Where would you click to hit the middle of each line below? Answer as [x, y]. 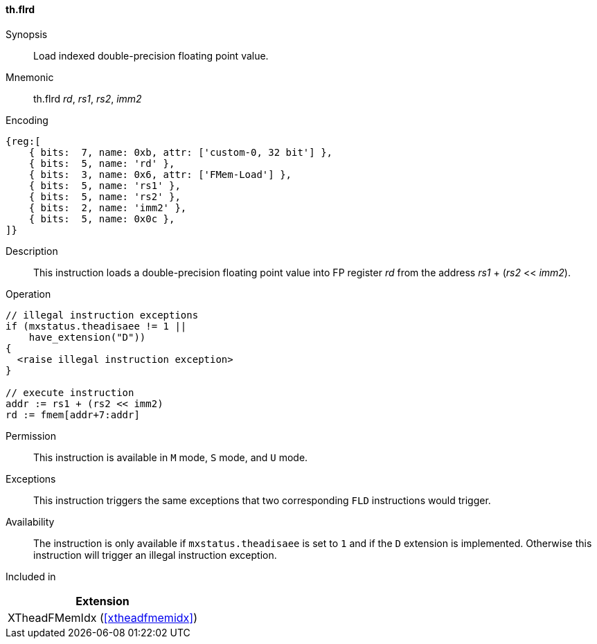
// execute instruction [70, 392]
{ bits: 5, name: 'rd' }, [102, 163]
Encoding [27, 120]
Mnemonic [30, 77]
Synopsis [27, 34]
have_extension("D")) [87, 337]
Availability [30, 521]
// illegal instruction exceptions [102, 315]
